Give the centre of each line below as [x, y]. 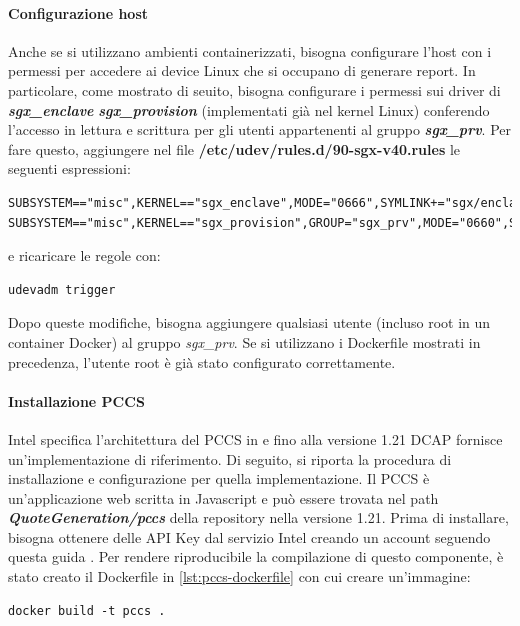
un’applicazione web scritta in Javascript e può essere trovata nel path [223, 497]
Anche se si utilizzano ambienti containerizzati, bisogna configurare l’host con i [250, 50]
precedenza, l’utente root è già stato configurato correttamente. [202, 361]
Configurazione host [78, 12]
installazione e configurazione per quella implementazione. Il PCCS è [219, 478]
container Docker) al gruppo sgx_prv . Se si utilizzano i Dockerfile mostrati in [244, 341]
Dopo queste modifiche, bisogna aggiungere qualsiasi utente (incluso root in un [249, 322]
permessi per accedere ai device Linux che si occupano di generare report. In [242, 70]
